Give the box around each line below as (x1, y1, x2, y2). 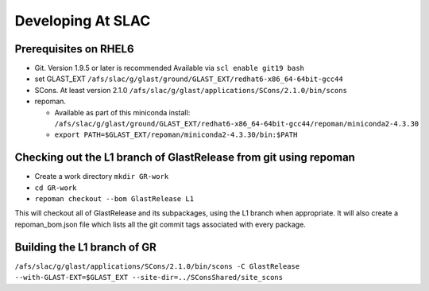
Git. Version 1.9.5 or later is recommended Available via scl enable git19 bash (34, 64, 305, 73)
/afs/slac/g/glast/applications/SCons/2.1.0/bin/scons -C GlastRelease (14, 262, 300, 270)
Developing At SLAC (14, 12, 151, 29)
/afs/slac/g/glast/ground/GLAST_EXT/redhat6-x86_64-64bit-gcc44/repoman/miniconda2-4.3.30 (54, 119, 419, 129)
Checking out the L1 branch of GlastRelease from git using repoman (14, 151, 355, 165)
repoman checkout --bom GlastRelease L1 (34, 195, 195, 204)
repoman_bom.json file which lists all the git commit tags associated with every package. (14, 219, 306, 229)
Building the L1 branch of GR (14, 240, 157, 254)
